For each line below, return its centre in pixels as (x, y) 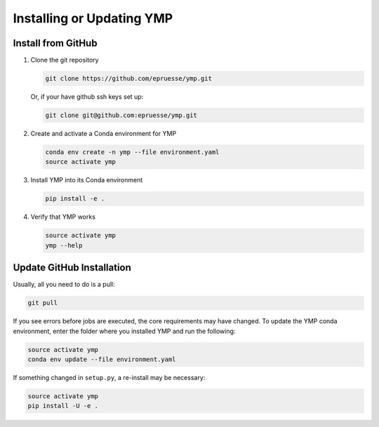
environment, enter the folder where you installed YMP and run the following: (124, 331)
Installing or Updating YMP (93, 18)
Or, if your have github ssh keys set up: (87, 97)
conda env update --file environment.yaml (102, 359)
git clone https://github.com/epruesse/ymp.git (128, 79)
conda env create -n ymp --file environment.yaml (132, 152)
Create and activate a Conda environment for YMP (104, 134)
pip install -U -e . (63, 406)
